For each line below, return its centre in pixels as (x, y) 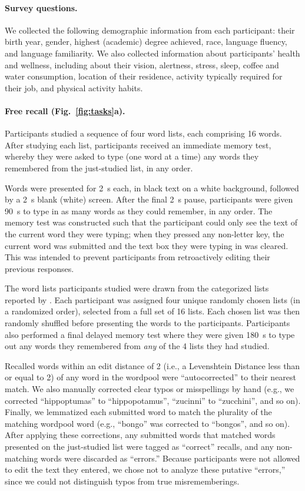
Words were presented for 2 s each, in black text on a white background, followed (152, 188)
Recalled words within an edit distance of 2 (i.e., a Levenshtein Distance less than (152, 365)
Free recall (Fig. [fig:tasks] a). (65, 110)
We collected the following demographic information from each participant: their (150, 30)
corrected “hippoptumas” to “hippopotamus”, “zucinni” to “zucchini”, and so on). (153, 400)
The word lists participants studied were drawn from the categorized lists (137, 288)
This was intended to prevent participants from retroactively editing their (137, 257)
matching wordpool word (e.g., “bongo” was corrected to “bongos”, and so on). (147, 423)
